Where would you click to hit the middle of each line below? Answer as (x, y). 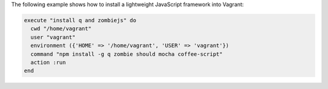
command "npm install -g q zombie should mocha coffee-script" (127, 54)
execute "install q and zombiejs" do (80, 20)
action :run (48, 62)
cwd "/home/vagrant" (61, 29)
